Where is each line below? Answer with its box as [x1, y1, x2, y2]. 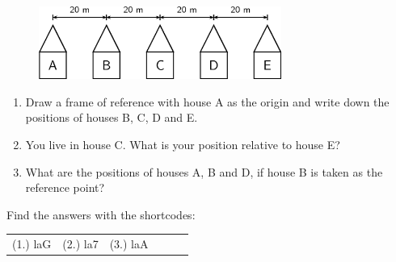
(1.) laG [12, 235, 52, 252]
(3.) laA [109, 235, 149, 252]
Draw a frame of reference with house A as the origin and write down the [25, 93, 390, 110]
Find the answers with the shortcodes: [6, 206, 196, 222]
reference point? [25, 179, 105, 196]
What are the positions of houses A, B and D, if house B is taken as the [25, 163, 383, 180]
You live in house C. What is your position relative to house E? [25, 136, 340, 153]
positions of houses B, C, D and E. [25, 109, 198, 126]
